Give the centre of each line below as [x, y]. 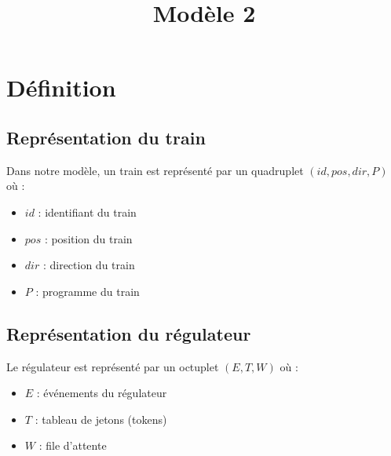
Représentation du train [106, 137]
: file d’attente [73, 445]
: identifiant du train [87, 212]
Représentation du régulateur [129, 333]
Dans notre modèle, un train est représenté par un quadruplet [155, 170]
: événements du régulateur [102, 393]
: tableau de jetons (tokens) [101, 419]
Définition [61, 88]
